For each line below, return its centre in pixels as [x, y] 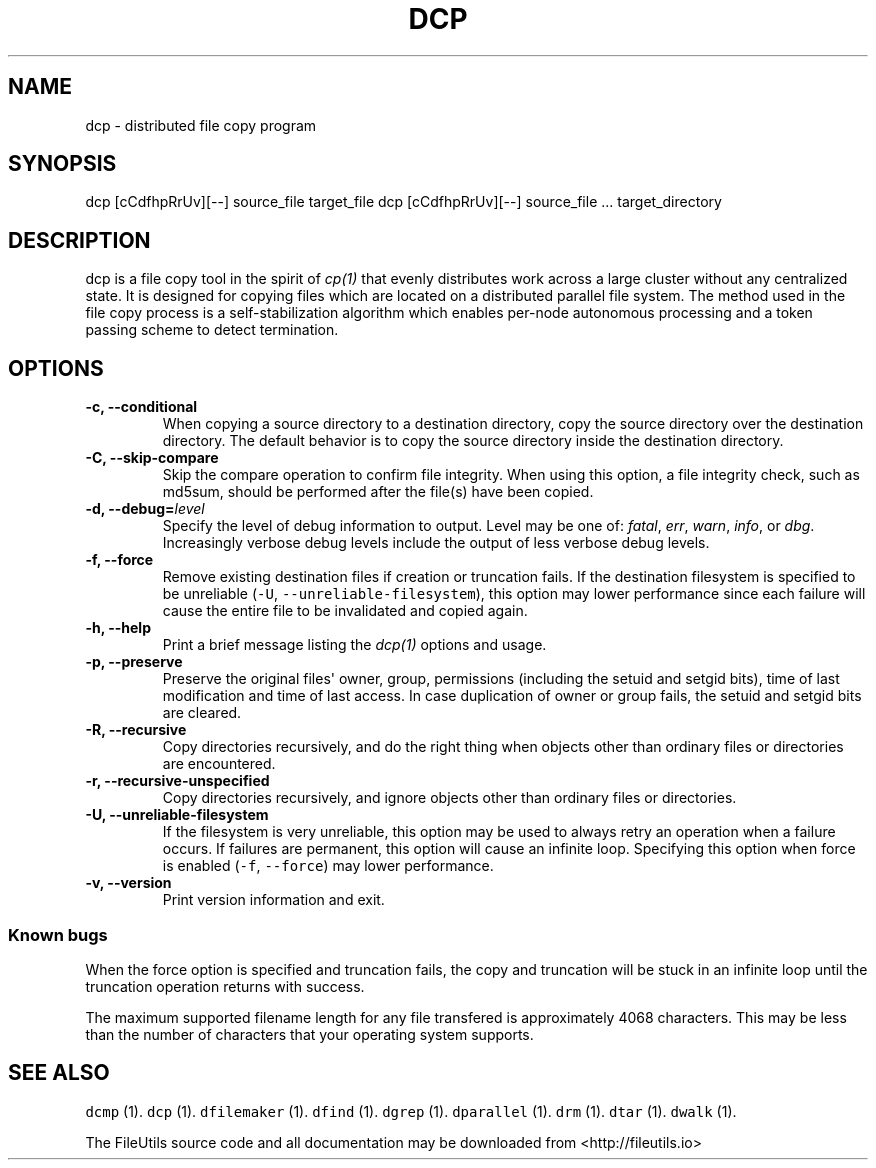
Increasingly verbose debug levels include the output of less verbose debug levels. [436, 543]
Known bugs [58, 934]
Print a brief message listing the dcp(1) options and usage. [354, 645]
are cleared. [202, 713]
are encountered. [219, 764]
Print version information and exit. [273, 900]
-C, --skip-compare [152, 458]
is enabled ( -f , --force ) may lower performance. [328, 866]
